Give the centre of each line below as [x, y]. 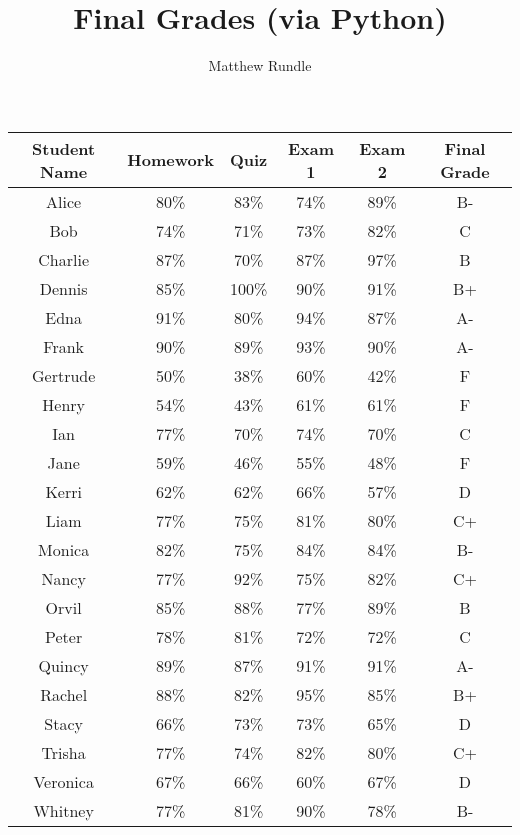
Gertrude [63, 375]
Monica [64, 549]
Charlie [64, 259]
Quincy [63, 665]
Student [64, 148]
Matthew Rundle [260, 65]
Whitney [63, 810]
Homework [170, 160]
